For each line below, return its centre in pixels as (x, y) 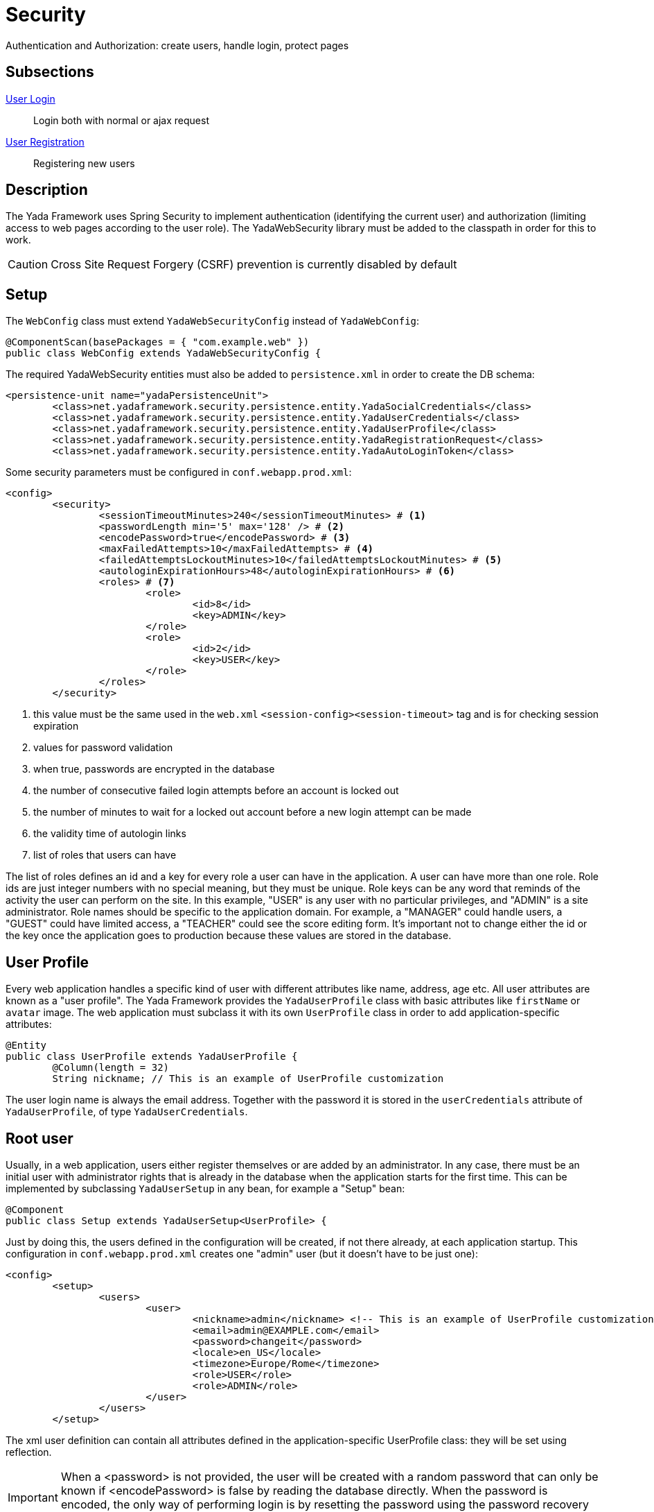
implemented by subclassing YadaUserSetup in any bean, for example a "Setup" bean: (205, 1188)
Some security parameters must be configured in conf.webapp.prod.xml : (179, 472)
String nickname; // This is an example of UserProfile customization (248, 1079)
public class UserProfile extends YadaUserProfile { (152, 1057)
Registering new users (84, 163)
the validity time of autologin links (110, 834)
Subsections (50, 72)
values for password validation (103, 748)
